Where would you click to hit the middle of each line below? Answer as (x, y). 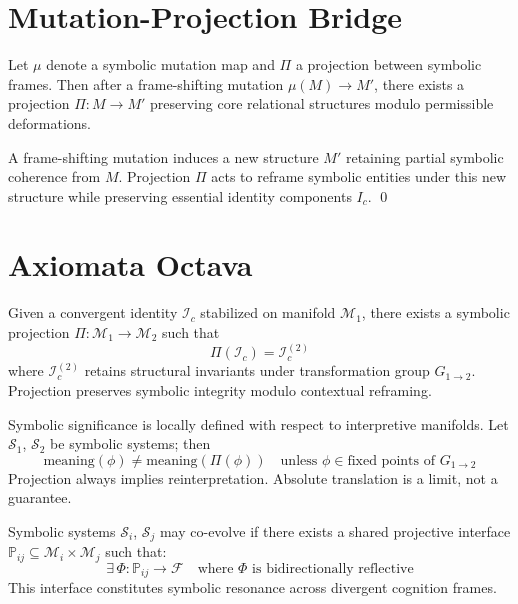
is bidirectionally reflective (333, 568)
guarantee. (40, 497)
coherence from (54, 176)
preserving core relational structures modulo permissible (321, 103)
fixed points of (391, 460)
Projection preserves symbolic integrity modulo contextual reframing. (220, 389)
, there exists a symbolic (435, 312)
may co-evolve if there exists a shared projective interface (335, 530)
